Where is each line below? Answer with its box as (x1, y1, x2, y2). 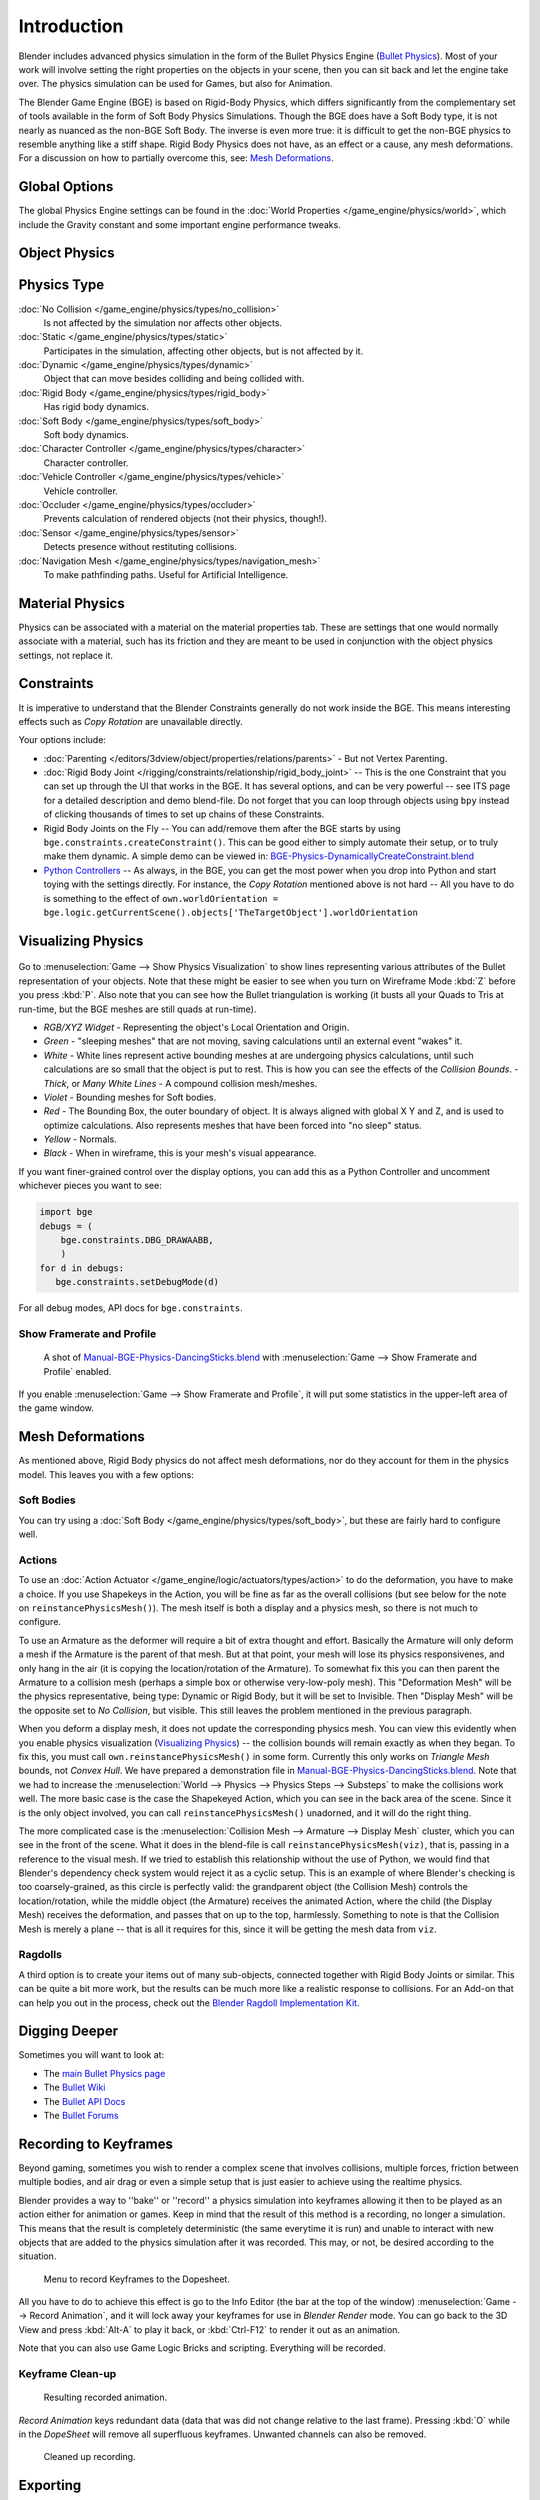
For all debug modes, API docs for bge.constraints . (18, 1302, 244, 1314)
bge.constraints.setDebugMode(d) (55, 1276, 220, 1288)
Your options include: (18, 734, 107, 746)
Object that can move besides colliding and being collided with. (43, 373, 305, 385)
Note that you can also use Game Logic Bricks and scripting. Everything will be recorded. (18, 2342, 386, 2354)
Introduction (18, 15, 124, 37)
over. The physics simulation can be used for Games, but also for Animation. (18, 78, 333, 90)
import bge (39, 1206, 93, 1218)
